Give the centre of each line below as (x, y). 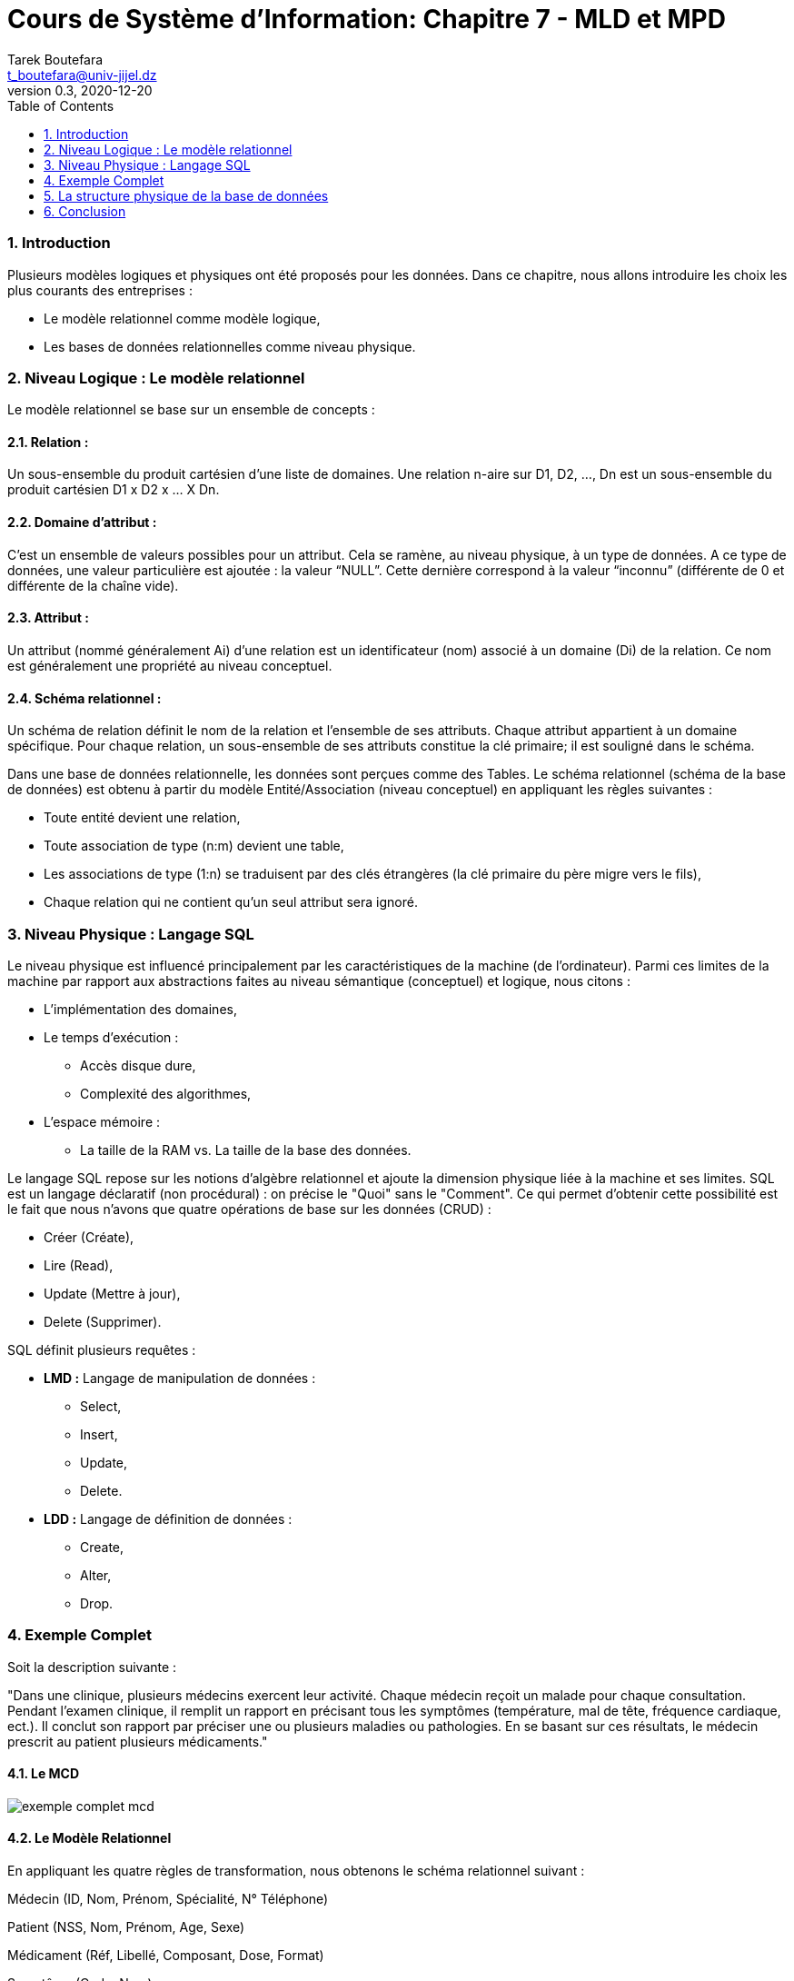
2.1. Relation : (48, 442)
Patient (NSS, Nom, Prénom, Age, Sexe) (126, 1927)
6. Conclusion (85, 211)
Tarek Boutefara (55, 59)
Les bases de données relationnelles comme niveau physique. (230, 346)
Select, (101, 1406)
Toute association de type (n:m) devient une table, (194, 846)
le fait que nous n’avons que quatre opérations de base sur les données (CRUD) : (249, 1209)
